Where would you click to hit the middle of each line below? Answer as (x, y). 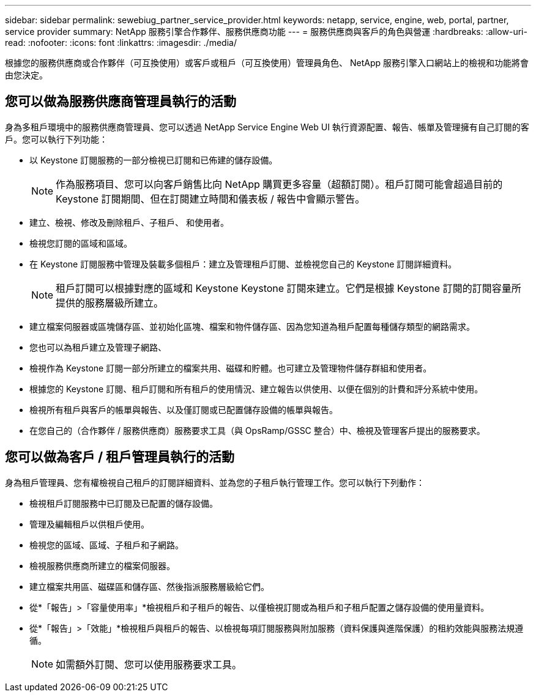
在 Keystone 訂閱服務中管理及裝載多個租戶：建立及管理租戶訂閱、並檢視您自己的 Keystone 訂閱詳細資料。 (243, 264)
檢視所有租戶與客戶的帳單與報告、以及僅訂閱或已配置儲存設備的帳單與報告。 (184, 409)
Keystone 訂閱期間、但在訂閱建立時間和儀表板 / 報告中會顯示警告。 (210, 199)
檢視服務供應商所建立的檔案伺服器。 (102, 565)
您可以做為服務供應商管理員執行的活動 (121, 102)
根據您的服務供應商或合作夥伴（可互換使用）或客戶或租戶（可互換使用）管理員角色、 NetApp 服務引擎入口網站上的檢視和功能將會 (267, 63)
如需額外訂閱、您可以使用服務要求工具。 (149, 664)
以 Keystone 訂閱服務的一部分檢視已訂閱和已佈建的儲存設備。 (154, 160)
